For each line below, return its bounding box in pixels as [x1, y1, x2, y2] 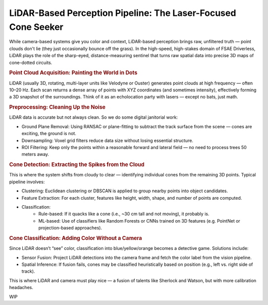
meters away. [21, 152, 49, 157]
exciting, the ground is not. [21, 131, 76, 137]
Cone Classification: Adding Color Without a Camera [9, 234, 142, 241]
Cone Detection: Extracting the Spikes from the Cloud [9, 161, 145, 168]
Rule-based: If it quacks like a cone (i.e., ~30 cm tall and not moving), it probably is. [38, 211, 209, 217]
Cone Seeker [9, 21, 64, 32]
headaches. [9, 285, 33, 291]
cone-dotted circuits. [9, 60, 52, 66]
